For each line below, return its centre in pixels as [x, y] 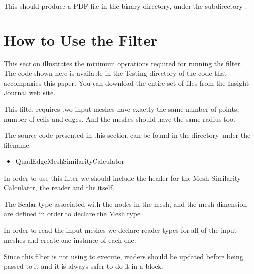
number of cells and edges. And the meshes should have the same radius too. [120, 118]
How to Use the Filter [81, 40]
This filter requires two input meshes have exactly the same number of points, [122, 109]
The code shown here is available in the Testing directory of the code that [115, 73]
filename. [17, 144]
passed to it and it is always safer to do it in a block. [84, 266]
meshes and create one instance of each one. [70, 240]
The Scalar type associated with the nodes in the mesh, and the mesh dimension [126, 204]
